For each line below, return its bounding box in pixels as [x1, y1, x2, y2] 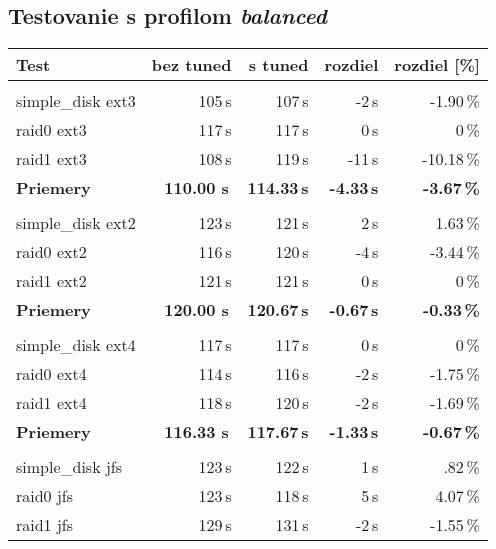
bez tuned [151, 53, 232, 77]
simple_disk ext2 [16, 211, 136, 235]
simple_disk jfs [16, 455, 123, 479]
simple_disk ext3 [16, 89, 136, 113]
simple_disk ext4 [16, 333, 136, 357]
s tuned [248, 53, 309, 77]
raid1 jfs [16, 513, 74, 537]
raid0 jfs [16, 484, 74, 508]
